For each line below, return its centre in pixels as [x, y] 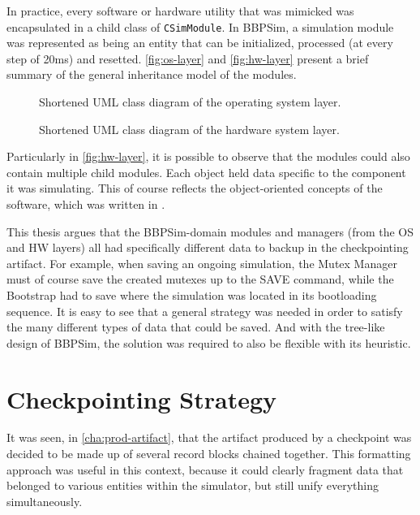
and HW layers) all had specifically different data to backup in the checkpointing [208, 247]
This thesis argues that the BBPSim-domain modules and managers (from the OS [210, 231]
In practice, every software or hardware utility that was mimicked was [180, 11]
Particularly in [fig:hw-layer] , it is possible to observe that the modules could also [208, 156]
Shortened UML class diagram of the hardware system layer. [189, 129]
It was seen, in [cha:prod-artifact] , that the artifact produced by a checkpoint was [209, 437]
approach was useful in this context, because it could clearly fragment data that [205, 469]
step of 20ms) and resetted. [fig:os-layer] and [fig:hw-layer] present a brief [188, 58]
